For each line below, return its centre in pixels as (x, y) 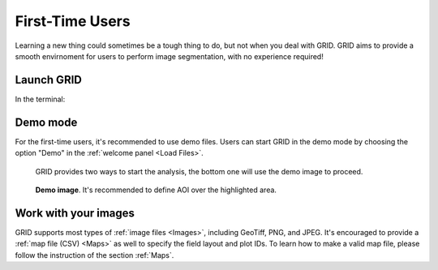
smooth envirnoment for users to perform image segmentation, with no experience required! (169, 56)
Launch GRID (49, 80)
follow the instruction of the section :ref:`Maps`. (94, 255)
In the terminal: (40, 99)
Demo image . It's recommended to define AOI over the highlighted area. (156, 190)
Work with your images (75, 213)
